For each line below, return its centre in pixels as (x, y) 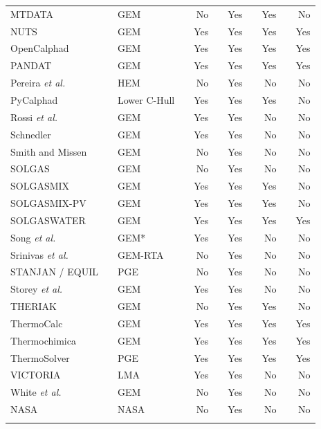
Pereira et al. (38, 83)
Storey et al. (37, 289)
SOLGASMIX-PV (48, 203)
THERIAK (34, 306)
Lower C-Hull (146, 99)
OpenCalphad (40, 48)
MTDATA (32, 13)
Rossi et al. (34, 117)
